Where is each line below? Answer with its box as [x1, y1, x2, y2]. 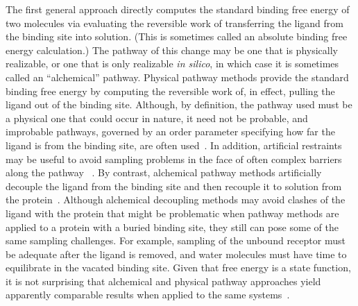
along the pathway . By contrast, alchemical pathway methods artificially [6, 165, 322, 180]
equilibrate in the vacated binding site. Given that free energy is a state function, [6, 260, 351, 275]
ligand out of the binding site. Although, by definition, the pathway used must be [6, 97, 352, 112]
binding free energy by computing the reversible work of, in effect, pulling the [6, 83, 335, 98]
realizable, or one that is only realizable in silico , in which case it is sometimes [6, 56, 339, 71]
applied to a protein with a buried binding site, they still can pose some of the [6, 219, 339, 234]
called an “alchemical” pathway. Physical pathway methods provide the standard [6, 69, 349, 84]
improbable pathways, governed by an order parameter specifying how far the [6, 124, 335, 139]
